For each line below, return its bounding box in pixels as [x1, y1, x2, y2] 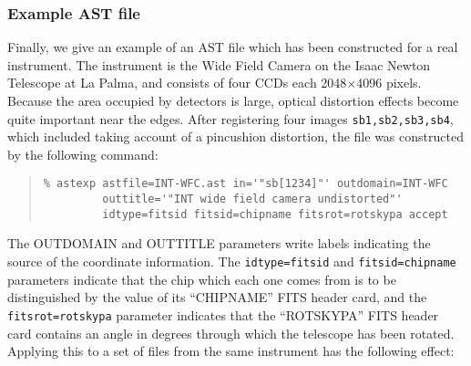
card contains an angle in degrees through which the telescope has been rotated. [7, 323, 455, 342]
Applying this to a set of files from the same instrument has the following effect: [7, 341, 455, 361]
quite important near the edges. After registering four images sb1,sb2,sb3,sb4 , [7, 109, 454, 128]
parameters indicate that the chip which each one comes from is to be [7, 269, 396, 288]
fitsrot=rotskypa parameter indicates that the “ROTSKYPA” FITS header [7, 305, 439, 324]
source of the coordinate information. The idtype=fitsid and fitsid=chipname [7, 252, 456, 270]
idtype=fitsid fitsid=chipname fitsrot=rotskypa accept [102, 207, 448, 221]
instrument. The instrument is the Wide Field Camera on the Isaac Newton [7, 55, 431, 74]
